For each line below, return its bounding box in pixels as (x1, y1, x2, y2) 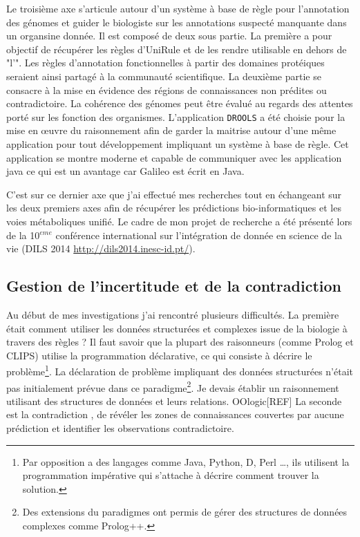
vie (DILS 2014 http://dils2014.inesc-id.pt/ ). (6, 241, 196, 256)
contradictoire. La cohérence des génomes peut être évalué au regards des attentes (6, 96, 353, 111)
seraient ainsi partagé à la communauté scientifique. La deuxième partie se (6, 68, 321, 83)
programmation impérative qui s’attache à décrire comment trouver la (22, 468, 319, 482)
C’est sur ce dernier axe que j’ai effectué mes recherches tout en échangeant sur (6, 187, 342, 201)
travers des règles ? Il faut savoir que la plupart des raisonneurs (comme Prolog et (6, 335, 354, 349)
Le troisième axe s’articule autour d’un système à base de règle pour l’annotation (6, 1, 350, 15)
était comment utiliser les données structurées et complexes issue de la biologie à (6, 321, 348, 335)
